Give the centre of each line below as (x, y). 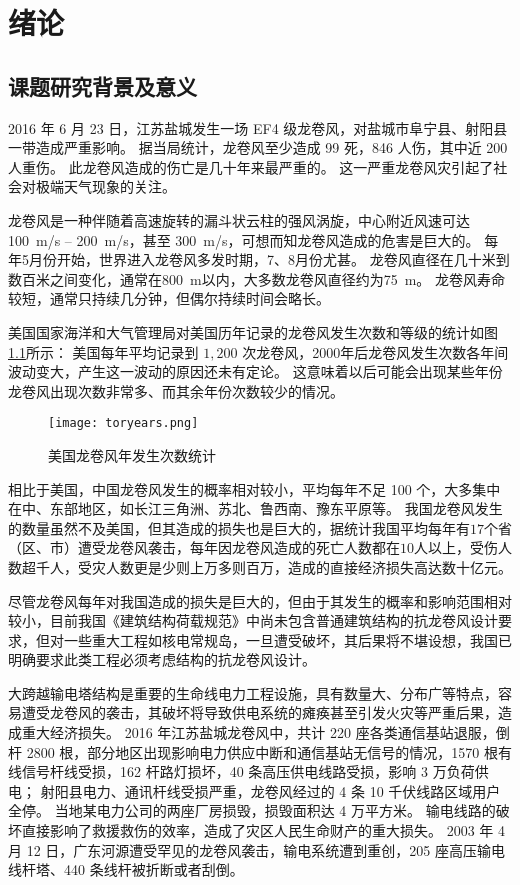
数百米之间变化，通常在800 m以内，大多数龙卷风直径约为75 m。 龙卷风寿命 (256, 278)
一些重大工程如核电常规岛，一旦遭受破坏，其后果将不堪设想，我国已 (287, 639)
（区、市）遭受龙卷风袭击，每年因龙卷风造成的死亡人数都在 (204, 547)
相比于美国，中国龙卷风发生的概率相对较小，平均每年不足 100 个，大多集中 (254, 488)
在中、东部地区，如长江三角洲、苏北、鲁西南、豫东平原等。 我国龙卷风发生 (255, 508)
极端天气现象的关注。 (105, 186)
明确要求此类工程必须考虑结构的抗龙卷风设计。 (162, 659)
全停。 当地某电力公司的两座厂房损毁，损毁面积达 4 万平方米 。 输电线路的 (252, 810)
